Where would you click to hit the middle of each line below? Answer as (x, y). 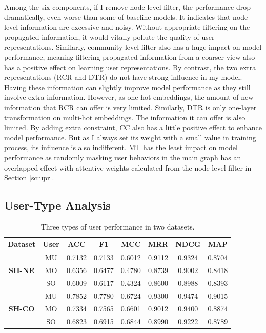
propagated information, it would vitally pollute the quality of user (109, 37)
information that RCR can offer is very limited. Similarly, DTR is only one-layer (130, 107)
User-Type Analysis (57, 205)
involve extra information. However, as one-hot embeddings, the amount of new (129, 97)
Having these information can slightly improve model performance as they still (127, 87)
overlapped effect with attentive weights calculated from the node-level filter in (128, 167)
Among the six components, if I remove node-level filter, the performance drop (127, 7)
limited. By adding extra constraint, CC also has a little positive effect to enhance (133, 127)
